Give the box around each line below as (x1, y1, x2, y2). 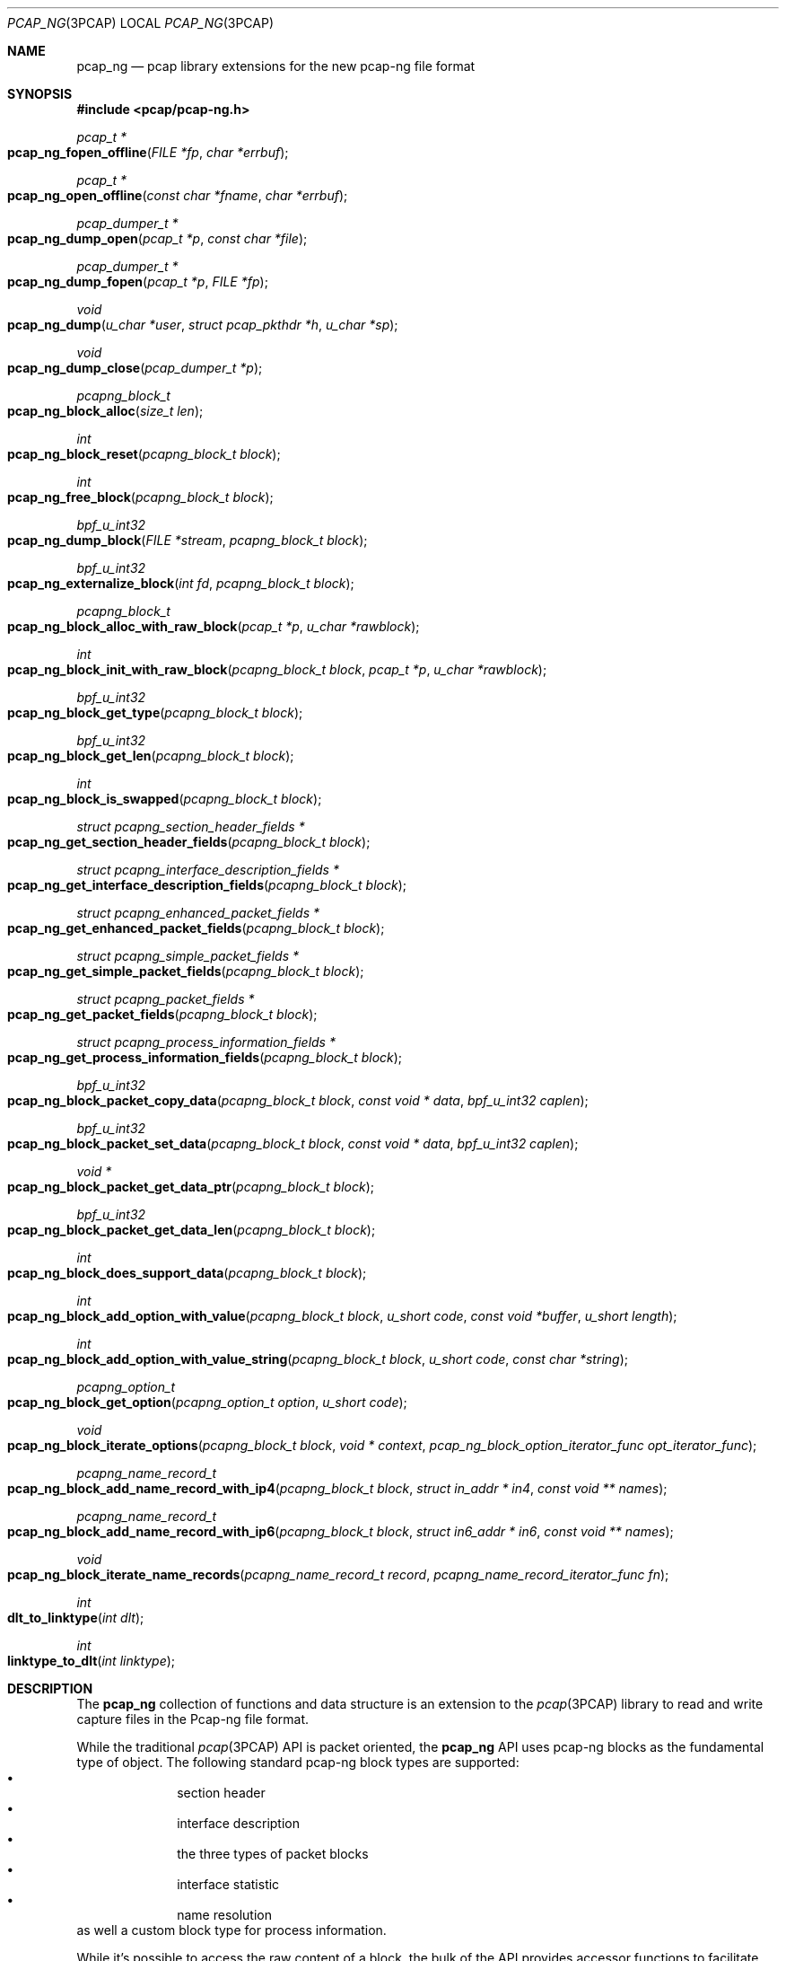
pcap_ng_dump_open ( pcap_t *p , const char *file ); (7, 231, 308, 246)
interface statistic (177, 1877, 280, 1892)
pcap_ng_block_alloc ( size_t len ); (7, 403, 204, 418)
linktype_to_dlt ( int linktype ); (7, 1653, 176, 1668)
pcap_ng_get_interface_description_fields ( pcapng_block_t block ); (7, 877, 406, 893)
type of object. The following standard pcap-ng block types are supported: (76, 1754, 520, 1770)
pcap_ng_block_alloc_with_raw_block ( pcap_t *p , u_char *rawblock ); (7, 619, 420, 634)
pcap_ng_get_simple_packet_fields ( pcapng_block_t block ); (7, 963, 364, 979)
